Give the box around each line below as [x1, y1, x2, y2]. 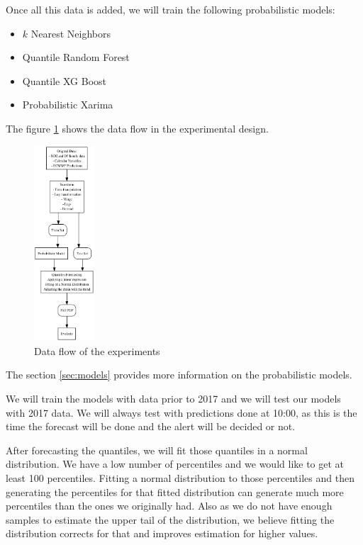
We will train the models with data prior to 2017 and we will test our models [6, 391, 341, 406]
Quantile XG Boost [22, 73, 106, 88]
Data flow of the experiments [34, 343, 160, 358]
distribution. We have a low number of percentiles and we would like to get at [6, 456, 345, 471]
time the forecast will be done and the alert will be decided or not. [6, 419, 296, 434]
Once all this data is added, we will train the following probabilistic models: [6, 2, 335, 16]
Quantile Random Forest [22, 50, 130, 64]
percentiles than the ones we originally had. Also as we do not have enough [6, 498, 333, 513]
